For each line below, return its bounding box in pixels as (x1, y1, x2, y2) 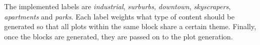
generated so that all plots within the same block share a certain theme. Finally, (4, 21, 256, 32)
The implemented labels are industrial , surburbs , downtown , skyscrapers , (4, 1, 231, 11)
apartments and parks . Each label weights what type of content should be (4, 11, 235, 21)
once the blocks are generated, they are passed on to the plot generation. (4, 31, 233, 41)
